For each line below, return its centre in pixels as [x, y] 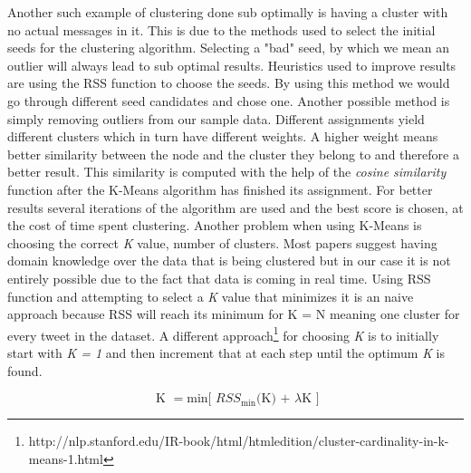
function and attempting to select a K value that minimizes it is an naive [211, 296]
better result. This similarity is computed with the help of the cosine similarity [227, 172]
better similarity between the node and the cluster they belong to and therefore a [233, 154]
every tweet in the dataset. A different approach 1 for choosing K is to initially [223, 333]
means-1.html [66, 458]
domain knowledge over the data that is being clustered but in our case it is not [229, 261]
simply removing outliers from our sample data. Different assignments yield [216, 118]
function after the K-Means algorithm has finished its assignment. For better [220, 189]
